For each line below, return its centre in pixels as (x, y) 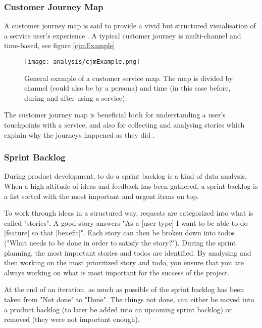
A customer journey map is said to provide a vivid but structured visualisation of (130, 26)
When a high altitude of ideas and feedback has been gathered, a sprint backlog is (131, 186)
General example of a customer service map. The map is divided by (129, 78)
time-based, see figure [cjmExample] (60, 45)
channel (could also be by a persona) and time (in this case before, (127, 88)
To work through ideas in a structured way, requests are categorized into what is (129, 213)
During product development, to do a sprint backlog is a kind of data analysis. (125, 176)
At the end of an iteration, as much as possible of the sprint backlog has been (124, 289)
